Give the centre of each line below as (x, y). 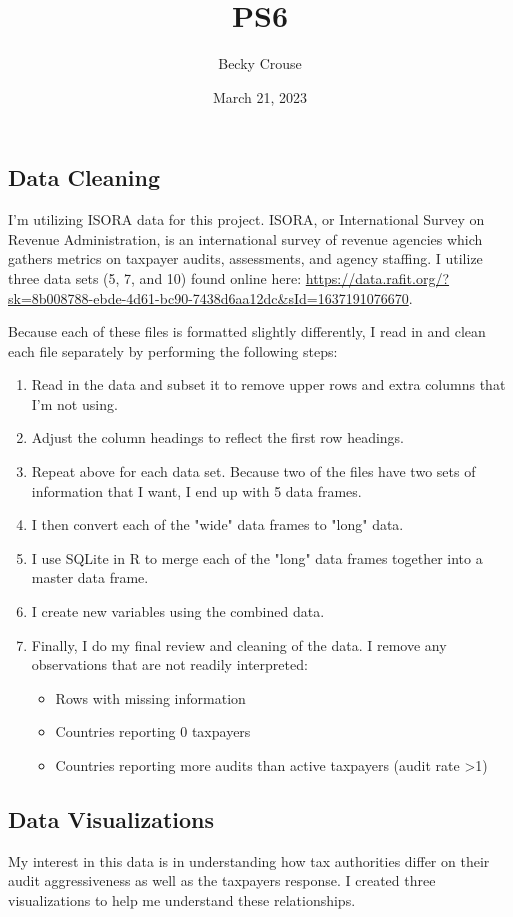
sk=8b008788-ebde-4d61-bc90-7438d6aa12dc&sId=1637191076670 (208, 297)
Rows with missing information (150, 697)
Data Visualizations (111, 818)
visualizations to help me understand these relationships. (182, 899)
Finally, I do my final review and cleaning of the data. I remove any (239, 644)
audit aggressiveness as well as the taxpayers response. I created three (222, 880)
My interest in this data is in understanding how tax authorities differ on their (249, 860)
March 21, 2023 (260, 96)
